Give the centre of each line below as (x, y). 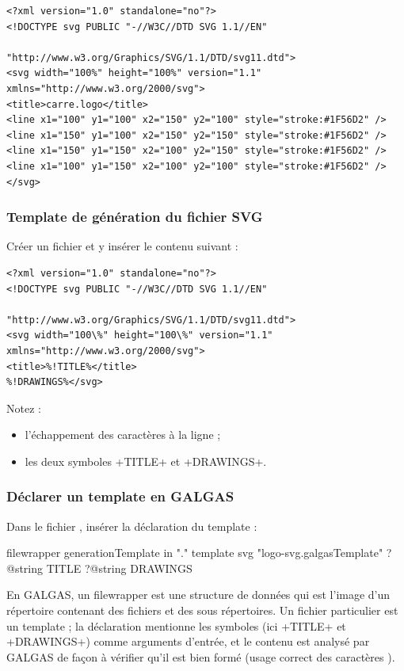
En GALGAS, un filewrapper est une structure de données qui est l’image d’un (198, 595)
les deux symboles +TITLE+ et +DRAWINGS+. (146, 461)
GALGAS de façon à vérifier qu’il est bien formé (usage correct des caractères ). (201, 656)
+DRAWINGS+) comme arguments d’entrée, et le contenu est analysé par (188, 641)
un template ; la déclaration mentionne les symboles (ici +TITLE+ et (176, 625)
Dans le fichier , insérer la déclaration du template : (132, 526)
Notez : (24, 408)
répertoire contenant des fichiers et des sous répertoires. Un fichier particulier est (202, 610)
